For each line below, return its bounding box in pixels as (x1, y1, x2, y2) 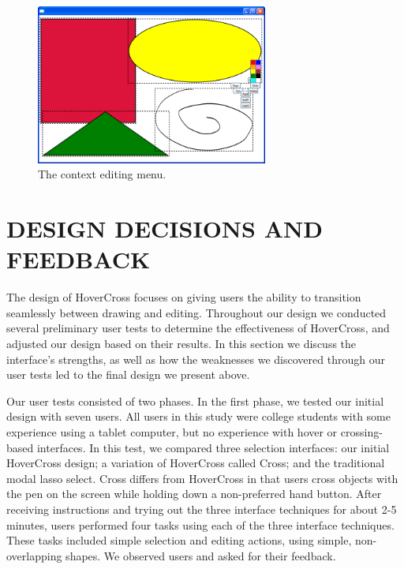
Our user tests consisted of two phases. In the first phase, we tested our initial (6, 392, 384, 409)
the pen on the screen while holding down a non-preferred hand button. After (6, 485, 382, 502)
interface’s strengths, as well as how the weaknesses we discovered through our (6, 350, 385, 367)
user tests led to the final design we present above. (6, 366, 250, 383)
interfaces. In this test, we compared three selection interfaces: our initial (36, 439, 390, 455)
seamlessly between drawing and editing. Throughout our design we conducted (6, 304, 387, 320)
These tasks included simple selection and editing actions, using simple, (6, 532, 352, 548)
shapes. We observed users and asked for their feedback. (65, 547, 336, 563)
